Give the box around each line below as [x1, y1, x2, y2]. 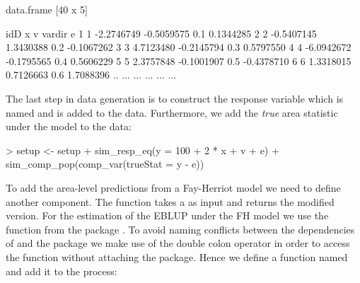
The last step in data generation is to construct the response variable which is [6, 91, 344, 105]
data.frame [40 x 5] [6, 2, 88, 16]
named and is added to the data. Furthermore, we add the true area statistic [6, 105, 338, 120]
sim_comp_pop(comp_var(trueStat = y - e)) [6, 156, 204, 171]
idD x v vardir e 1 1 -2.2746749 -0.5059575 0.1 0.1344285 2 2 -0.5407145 [6, 25, 317, 40]
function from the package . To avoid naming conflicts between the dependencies [6, 221, 355, 236]
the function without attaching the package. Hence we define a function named [6, 249, 348, 264]
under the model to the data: [6, 119, 132, 134]
